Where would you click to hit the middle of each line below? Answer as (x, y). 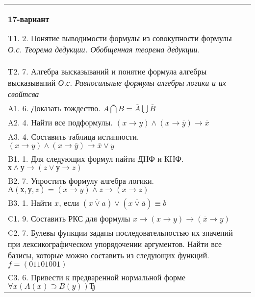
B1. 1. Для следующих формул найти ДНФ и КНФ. (96, 159)
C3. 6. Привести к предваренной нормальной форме (97, 277)
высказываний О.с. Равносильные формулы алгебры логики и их (117, 83)
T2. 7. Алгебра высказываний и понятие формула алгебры (107, 71)
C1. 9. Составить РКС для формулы (69, 218)
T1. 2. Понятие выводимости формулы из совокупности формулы (120, 38)
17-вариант (29, 19)
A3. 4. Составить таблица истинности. (74, 136)
